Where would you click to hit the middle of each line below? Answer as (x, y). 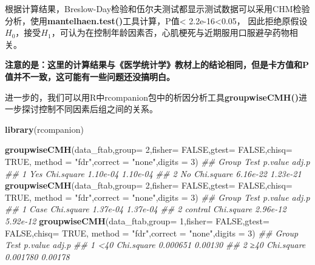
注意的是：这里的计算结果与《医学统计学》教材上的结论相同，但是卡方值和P (157, 65)
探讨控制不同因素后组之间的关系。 (90, 109)
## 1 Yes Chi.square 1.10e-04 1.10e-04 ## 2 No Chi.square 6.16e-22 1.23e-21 (153, 173)
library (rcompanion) (44, 129)
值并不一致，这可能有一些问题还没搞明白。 (90, 76)
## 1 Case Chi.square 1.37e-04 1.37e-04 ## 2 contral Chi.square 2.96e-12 (146, 209)
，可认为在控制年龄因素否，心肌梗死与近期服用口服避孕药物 (170, 32)
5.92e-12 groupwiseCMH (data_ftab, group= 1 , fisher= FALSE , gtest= (137, 220)
